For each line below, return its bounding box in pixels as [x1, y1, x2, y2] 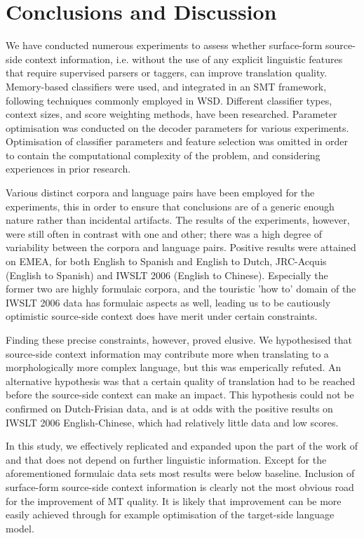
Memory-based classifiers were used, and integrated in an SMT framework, [6, 79, 327, 93]
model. [6, 520, 34, 535]
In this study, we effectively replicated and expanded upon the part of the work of [6, 438, 358, 453]
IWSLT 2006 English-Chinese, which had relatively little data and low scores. [6, 415, 339, 429]
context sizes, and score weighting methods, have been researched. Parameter [6, 107, 337, 121]
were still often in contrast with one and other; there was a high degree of [6, 226, 323, 241]
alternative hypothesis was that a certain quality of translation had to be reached [6, 373, 356, 388]
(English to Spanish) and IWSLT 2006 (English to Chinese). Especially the [6, 267, 328, 282]
